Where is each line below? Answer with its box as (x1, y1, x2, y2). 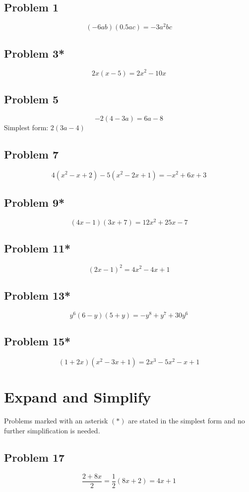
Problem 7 (4, 146, 59, 162)
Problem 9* (4, 194, 65, 210)
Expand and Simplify (4, 387, 151, 407)
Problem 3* (4, 45, 65, 61)
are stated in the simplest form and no (128, 415, 245, 426)
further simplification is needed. (4, 425, 100, 435)
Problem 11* (4, 241, 71, 256)
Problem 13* (4, 287, 71, 303)
